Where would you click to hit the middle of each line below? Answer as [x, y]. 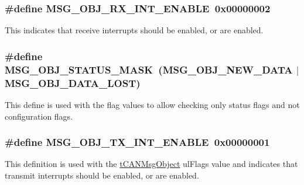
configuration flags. [39, 116]
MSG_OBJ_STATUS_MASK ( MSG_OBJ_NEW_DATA [149, 69]
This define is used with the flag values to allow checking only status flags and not [152, 104]
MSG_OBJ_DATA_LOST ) [73, 83]
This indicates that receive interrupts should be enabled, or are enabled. [134, 30]
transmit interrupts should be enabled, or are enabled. [102, 175]
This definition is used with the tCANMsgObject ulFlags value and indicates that [151, 164]
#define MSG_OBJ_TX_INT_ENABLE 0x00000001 [137, 142]
